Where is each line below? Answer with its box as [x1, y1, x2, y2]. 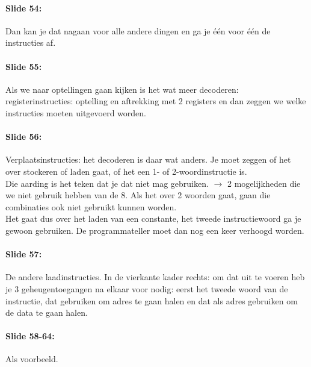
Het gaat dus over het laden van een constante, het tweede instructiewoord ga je [5, 212, 301, 225]
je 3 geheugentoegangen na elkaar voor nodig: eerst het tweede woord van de [5, 282, 288, 295]
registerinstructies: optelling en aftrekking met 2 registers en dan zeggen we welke [5, 95, 306, 107]
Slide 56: [5, 130, 42, 143]
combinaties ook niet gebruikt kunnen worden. [5, 200, 177, 213]
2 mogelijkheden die [227, 177, 301, 189]
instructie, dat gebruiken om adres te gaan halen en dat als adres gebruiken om [5, 294, 298, 307]
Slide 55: [5, 60, 42, 72]
